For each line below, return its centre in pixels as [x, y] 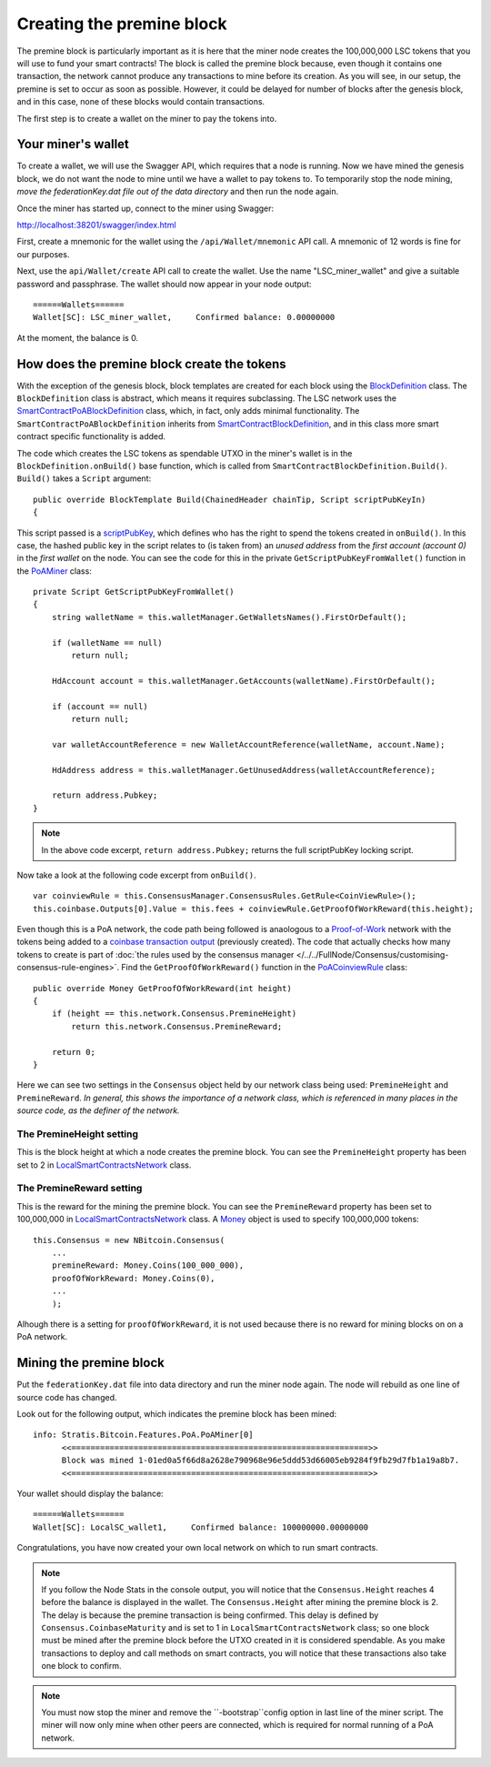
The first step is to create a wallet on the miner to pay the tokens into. [147, 118]
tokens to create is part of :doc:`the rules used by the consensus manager [155, 954]
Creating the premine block [122, 24]
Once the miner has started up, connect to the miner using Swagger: [145, 208]
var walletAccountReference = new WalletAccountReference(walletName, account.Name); [248, 744]
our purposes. [43, 254]
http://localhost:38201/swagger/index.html [96, 225]
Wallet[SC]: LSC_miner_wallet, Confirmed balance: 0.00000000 [184, 317]
